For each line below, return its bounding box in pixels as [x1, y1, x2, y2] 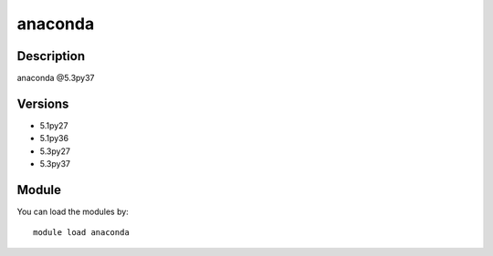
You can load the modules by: [16, 206, 130, 218]
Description [16, 48, 86, 64]
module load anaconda [33, 228, 130, 238]
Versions [16, 96, 69, 111]
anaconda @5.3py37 [16, 73, 95, 84]
